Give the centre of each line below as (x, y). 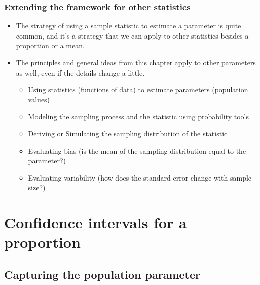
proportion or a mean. (50, 45)
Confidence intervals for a (96, 222)
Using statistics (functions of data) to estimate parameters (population (138, 90)
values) (39, 99)
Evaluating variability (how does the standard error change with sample (140, 177)
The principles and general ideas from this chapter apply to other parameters (136, 62)
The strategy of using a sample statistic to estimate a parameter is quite (128, 26)
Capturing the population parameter (102, 274)
